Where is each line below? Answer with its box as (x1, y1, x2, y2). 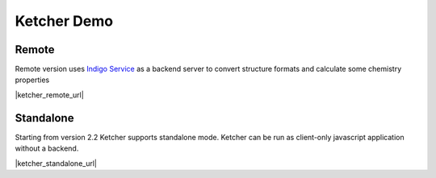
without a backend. (15, 143, 79, 153)
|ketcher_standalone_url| (15, 158, 97, 168)
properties (15, 75, 50, 85)
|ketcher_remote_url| (15, 89, 84, 100)
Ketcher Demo (15, 12, 113, 30)
